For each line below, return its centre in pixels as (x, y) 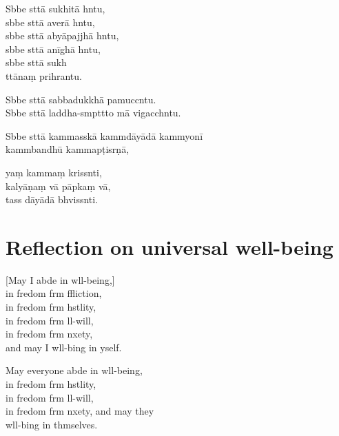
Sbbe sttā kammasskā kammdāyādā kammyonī (104, 135)
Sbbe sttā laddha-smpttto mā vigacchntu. (93, 113)
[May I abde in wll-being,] (60, 279)
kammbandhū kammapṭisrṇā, (68, 149)
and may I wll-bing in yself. (64, 347)
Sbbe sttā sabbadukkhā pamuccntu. (81, 99)
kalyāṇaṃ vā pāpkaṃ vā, (58, 186)
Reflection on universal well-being (169, 246)
